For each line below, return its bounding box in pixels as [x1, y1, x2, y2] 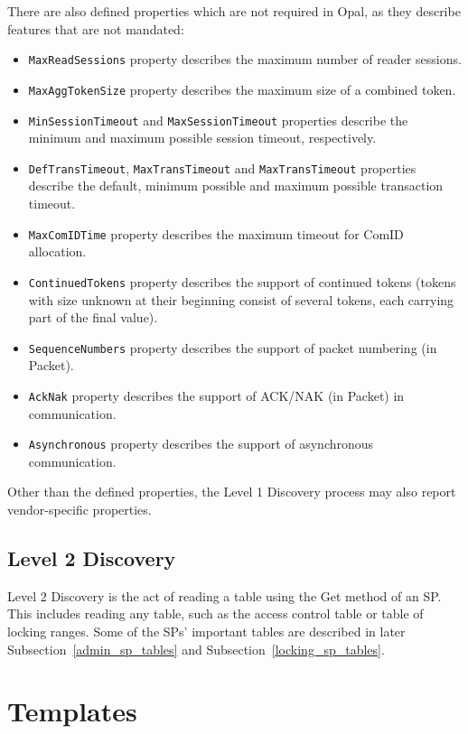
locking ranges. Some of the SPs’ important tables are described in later [7, 622, 406, 641]
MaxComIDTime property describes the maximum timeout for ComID [28, 224, 404, 243]
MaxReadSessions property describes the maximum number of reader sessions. [28, 50, 462, 69]
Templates [7, 692, 137, 729]
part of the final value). [28, 308, 158, 327]
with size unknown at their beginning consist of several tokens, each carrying [28, 290, 454, 309]
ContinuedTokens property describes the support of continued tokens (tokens [28, 272, 456, 291]
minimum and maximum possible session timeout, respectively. [28, 128, 377, 147]
